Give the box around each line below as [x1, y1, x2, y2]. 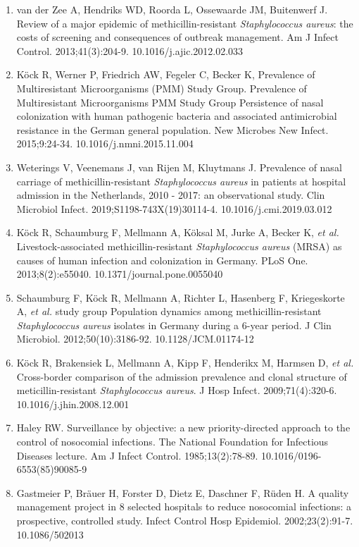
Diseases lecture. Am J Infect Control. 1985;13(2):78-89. [16, 448, 258, 462]
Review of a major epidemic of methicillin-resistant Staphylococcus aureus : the [16, 16, 353, 30]
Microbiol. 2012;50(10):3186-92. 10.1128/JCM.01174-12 [16, 331, 254, 346]
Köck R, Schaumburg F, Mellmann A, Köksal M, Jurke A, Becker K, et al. [16, 225, 339, 240]
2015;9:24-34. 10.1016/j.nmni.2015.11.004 [16, 136, 194, 151]
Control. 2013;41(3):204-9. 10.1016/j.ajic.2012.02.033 [16, 43, 244, 58]
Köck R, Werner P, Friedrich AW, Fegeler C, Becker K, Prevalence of [16, 67, 315, 82]
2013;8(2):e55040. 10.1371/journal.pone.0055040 [16, 266, 223, 281]
